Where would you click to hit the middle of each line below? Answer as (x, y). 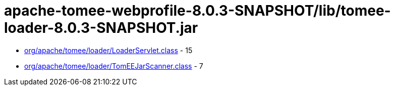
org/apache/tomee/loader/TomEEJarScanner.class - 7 (114, 66)
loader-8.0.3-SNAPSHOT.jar (101, 28)
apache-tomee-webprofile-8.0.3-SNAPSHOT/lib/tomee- (198, 11)
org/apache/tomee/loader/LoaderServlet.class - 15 (108, 50)
